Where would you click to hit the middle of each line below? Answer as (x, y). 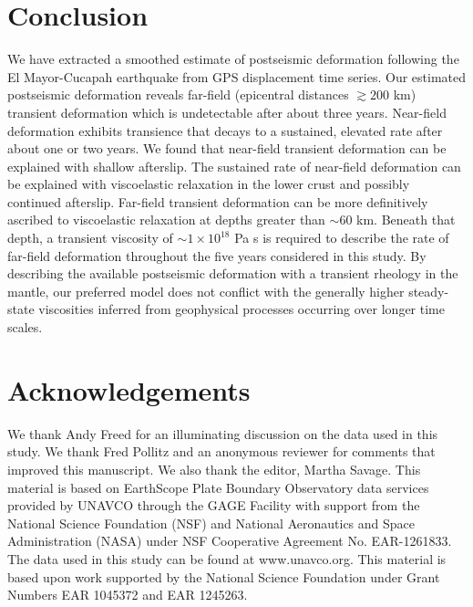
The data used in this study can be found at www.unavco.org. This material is (227, 558)
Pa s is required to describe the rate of (342, 238)
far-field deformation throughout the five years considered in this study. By (217, 255)
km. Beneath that (406, 220)
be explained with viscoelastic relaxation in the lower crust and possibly (209, 184)
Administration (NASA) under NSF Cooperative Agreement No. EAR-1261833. (230, 541)
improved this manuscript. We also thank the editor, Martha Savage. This (214, 469)
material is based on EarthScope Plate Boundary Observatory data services (218, 487)
